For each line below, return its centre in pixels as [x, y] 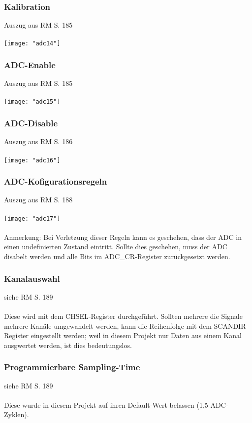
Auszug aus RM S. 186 [38, 141]
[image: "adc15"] [32, 102]
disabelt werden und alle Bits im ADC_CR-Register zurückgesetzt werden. [117, 256]
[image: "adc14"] [32, 44]
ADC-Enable [30, 64]
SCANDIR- [231, 326]
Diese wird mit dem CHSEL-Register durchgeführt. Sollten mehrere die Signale [123, 316]
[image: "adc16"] [32, 160]
